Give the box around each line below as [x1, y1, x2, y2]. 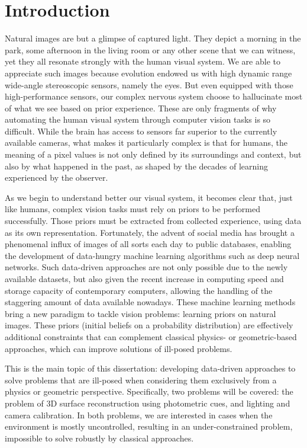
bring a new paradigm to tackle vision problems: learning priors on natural [5, 307, 276, 319]
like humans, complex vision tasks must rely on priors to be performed [5, 203, 260, 215]
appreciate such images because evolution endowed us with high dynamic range [5, 66, 292, 79]
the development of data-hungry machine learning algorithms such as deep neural [5, 249, 300, 261]
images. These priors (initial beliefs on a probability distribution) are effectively [5, 319, 293, 331]
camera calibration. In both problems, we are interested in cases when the [5, 408, 273, 421]
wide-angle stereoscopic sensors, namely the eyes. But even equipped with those [5, 78, 293, 91]
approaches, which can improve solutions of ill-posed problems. [5, 342, 232, 354]
